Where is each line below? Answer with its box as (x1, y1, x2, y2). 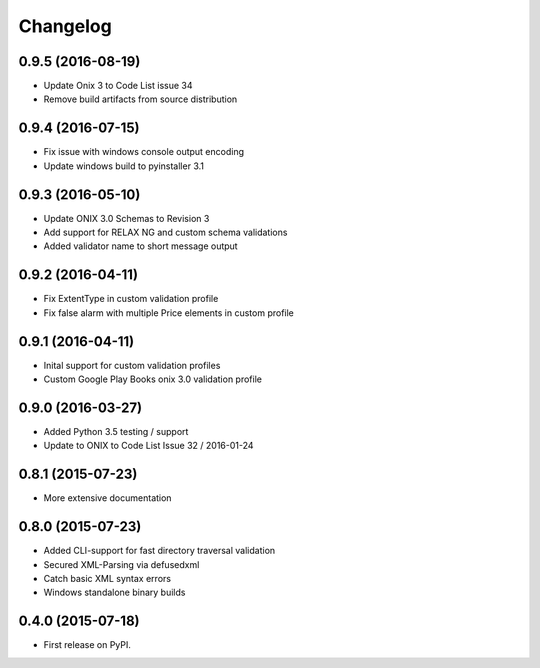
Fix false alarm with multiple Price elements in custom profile (43, 306, 295, 319)
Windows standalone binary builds (43, 586, 186, 599)
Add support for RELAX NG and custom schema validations (43, 226, 288, 239)
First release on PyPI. (43, 639, 132, 651)
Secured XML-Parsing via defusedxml (43, 558, 200, 570)
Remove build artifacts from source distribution (43, 93, 238, 105)
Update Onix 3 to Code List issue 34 (43, 80, 194, 92)
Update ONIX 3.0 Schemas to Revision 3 (43, 212, 210, 224)
